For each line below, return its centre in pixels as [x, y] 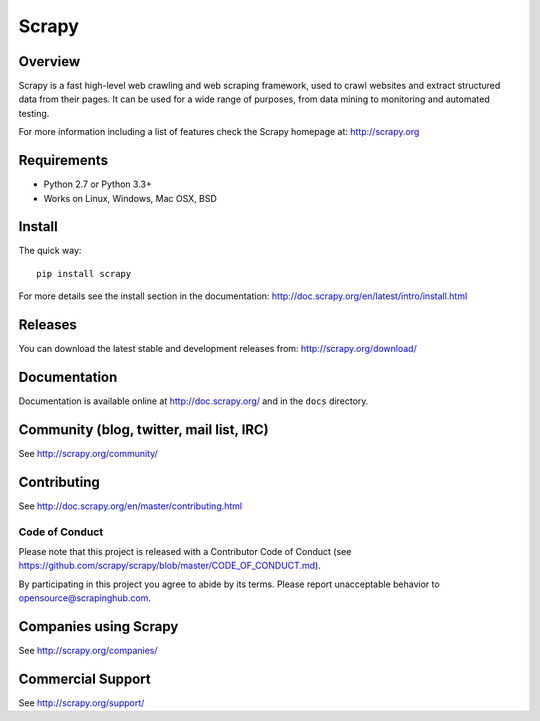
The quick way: [50, 251]
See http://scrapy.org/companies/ [88, 651]
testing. [34, 113]
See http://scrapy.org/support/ [81, 702]
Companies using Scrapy [98, 626]
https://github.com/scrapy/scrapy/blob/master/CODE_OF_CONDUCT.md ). [170, 566]
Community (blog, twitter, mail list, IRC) [143, 429]
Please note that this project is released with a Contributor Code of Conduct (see [185, 551]
